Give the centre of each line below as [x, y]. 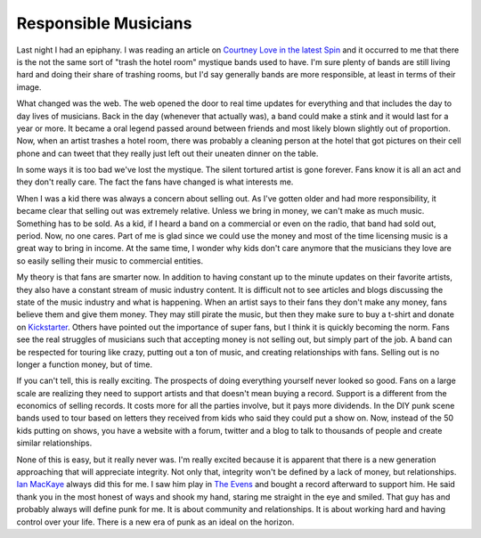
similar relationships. [54, 443]
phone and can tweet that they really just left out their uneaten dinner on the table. [167, 153]
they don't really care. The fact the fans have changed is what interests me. [155, 182]
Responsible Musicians [104, 23]
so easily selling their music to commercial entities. [110, 261]
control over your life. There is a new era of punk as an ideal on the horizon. [155, 522]
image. [29, 87]
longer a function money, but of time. [85, 364]
